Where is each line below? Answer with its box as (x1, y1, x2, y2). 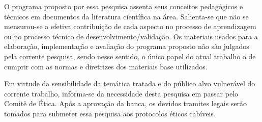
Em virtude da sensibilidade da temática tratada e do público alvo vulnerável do (4, 78, 255, 89)
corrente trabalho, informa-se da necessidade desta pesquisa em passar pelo (4, 88, 239, 99)
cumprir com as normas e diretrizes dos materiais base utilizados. (4, 61, 208, 71)
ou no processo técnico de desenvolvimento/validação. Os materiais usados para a (4, 31, 258, 41)
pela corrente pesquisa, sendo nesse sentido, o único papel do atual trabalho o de (4, 51, 256, 61)
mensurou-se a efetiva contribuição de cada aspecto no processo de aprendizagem (4, 21, 256, 32)
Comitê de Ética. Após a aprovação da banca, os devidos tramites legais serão (4, 98, 247, 109)
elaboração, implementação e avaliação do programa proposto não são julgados (4, 41, 249, 52)
